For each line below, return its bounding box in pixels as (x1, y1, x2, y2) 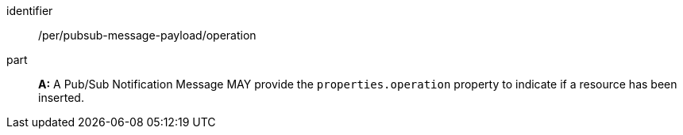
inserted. (38, 91, 84, 104)
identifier (6, 4, 53, 17)
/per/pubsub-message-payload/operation (38, 28, 257, 42)
